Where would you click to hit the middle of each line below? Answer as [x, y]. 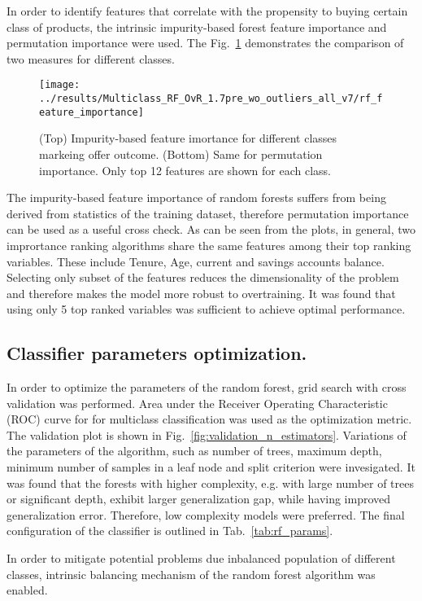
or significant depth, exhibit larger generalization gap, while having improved [199, 499]
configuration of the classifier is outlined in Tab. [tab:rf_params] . [170, 531]
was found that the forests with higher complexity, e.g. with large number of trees [211, 483]
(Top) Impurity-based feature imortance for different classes [188, 138]
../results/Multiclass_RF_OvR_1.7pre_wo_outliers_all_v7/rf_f [211, 99]
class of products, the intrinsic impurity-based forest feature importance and [197, 26]
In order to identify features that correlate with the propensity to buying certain [207, 11]
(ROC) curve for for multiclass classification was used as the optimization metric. [209, 419]
